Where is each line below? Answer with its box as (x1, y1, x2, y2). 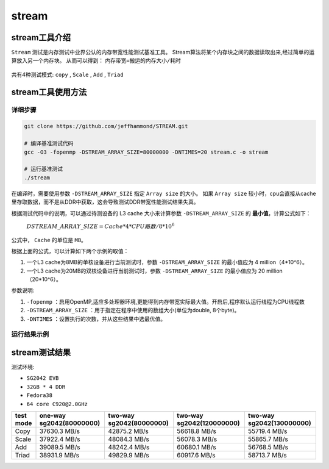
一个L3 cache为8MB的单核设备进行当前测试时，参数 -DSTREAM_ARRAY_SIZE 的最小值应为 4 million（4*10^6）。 (26, 259, 308, 266)
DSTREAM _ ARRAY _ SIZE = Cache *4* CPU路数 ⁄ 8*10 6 (26, 222, 175, 230)
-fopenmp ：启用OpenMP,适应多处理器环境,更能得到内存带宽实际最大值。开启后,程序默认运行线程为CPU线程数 (26, 298, 305, 305)
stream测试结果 (11, 348, 71, 357)
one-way (39, 412, 66, 420)
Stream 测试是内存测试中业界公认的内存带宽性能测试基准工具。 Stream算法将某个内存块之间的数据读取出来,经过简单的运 (11, 49, 315, 56)
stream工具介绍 (11, 32, 71, 43)
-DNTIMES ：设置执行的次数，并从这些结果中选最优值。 (26, 315, 166, 323)
